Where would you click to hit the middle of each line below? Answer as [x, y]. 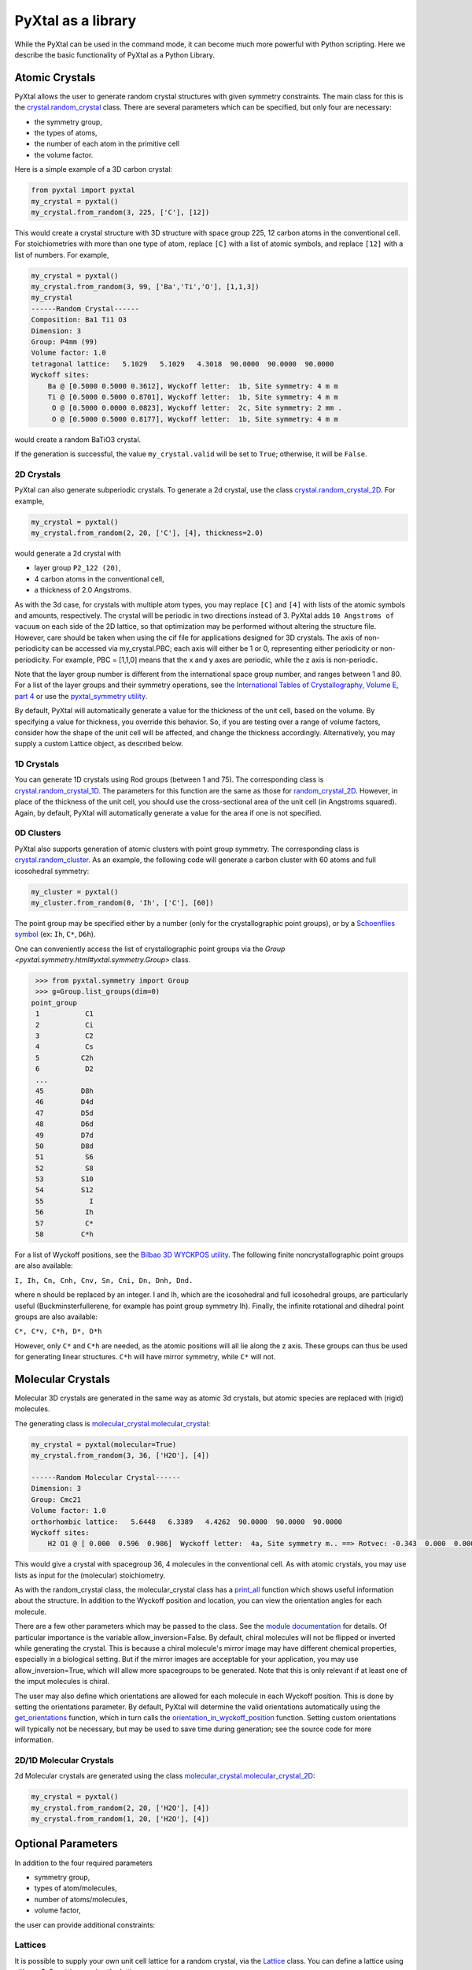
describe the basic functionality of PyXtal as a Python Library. [115, 54]
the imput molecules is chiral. [62, 1682]
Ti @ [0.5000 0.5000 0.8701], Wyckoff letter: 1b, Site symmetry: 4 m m [193, 397]
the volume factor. [64, 154]
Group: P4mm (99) [65, 342]
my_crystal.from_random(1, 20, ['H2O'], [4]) [120, 1819]
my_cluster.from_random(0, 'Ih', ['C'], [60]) [122, 903]
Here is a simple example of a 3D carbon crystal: [94, 169]
